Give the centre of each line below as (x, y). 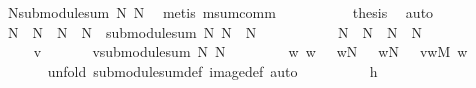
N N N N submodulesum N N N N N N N (214, 31)
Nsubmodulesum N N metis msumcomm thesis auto (220, 12)
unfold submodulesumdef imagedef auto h (212, 70)
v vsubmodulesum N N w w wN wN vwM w (250, 51)
